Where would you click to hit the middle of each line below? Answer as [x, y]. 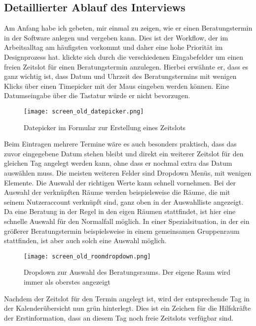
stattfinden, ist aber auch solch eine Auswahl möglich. [85, 240]
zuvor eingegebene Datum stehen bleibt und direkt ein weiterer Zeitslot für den [124, 153]
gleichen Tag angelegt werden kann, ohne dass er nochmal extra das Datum [118, 163]
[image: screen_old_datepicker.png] [84, 111]
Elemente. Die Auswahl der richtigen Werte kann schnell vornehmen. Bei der [120, 182]
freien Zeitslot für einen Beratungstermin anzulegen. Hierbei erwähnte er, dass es [126, 66]
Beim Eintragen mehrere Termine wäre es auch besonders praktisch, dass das [120, 144]
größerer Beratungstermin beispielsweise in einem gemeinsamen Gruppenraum [122, 231]
